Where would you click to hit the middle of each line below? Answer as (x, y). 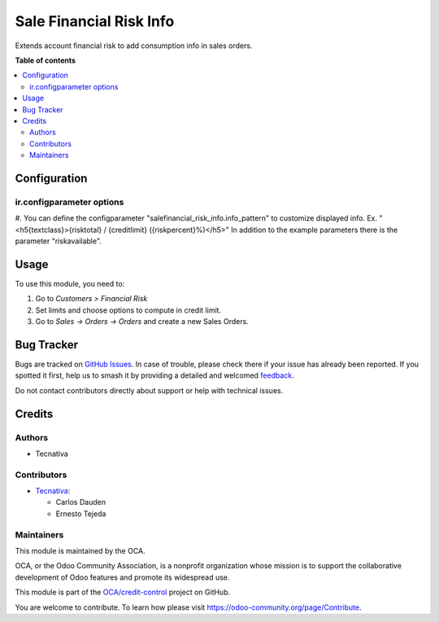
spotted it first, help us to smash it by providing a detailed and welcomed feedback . (154, 375)
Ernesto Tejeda (81, 514)
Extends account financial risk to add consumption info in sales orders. (134, 46)
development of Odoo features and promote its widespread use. (122, 577)
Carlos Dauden (80, 502)
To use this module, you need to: (70, 283)
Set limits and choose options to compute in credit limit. (128, 310)
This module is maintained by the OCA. (80, 550)
